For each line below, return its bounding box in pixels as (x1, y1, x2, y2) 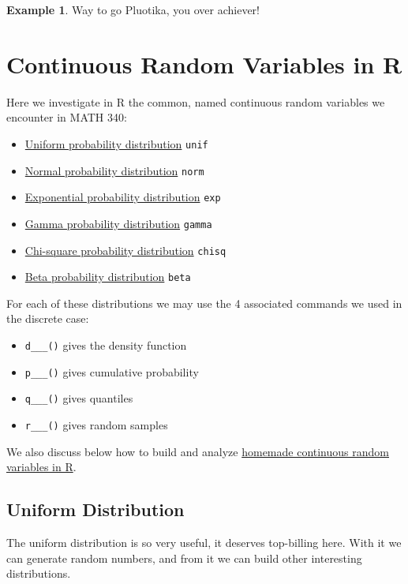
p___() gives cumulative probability (24, 363, 199, 380)
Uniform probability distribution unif (24, 135, 208, 152)
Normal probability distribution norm (24, 162, 204, 178)
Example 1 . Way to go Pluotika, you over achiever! (6, 2, 260, 17)
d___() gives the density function (24, 337, 187, 354)
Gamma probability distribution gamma (24, 215, 212, 231)
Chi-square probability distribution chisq (24, 241, 226, 258)
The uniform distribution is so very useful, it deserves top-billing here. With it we (6, 534, 402, 551)
